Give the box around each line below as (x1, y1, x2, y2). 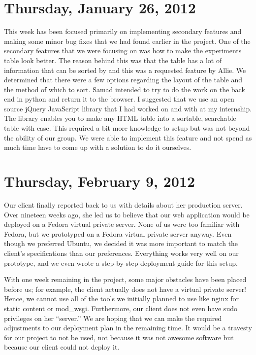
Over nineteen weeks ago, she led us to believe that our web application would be (4, 209, 250, 219)
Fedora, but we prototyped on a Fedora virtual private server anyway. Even (4, 228, 232, 239)
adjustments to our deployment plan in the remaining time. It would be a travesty (4, 322, 252, 333)
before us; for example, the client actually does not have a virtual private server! (4, 284, 247, 294)
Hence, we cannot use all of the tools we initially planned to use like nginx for (4, 293, 239, 304)
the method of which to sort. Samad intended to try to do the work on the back (4, 84, 245, 94)
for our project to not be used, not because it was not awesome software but (4, 332, 234, 342)
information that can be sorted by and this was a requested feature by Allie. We (4, 65, 246, 75)
